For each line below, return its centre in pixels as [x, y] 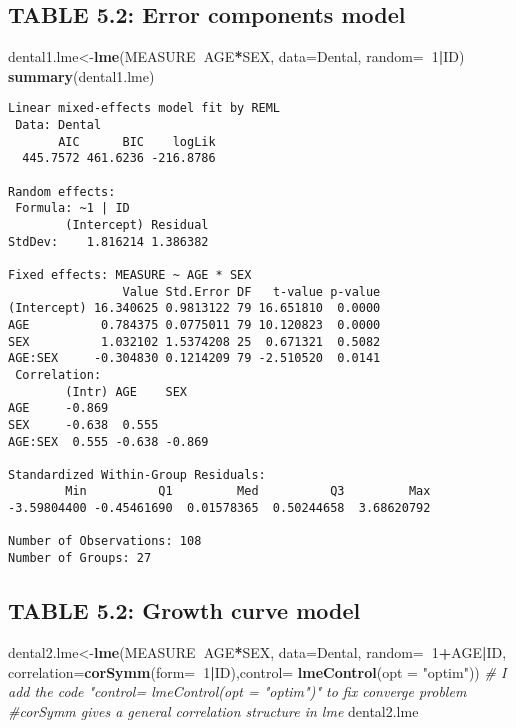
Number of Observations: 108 [105, 541]
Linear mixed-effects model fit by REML [144, 108]
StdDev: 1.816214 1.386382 [108, 241]
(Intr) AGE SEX [126, 391]
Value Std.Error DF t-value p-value [251, 291]
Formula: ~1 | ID [72, 208]
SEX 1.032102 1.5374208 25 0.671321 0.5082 [194, 341]
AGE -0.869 [58, 408]
